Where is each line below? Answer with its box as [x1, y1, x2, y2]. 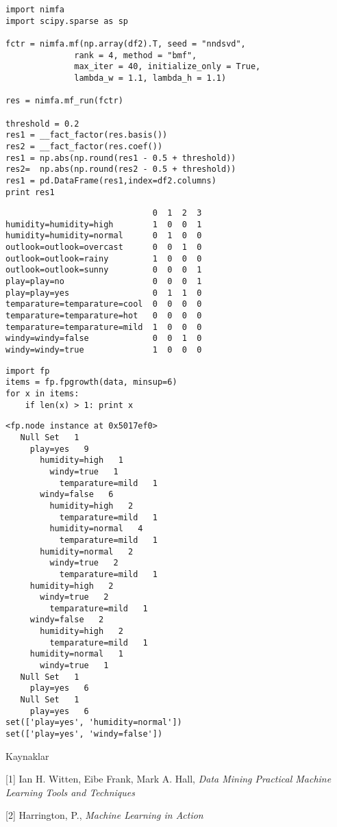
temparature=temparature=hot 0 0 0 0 [5, 311, 202, 321]
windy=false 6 [40, 489, 114, 500]
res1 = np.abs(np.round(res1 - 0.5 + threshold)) [5, 153, 236, 163]
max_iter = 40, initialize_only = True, [74, 62, 261, 72]
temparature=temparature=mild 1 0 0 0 [5, 322, 202, 332]
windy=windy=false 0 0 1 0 [5, 333, 202, 344]
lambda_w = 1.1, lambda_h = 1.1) [74, 73, 227, 83]
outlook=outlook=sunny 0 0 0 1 [5, 265, 202, 275]
